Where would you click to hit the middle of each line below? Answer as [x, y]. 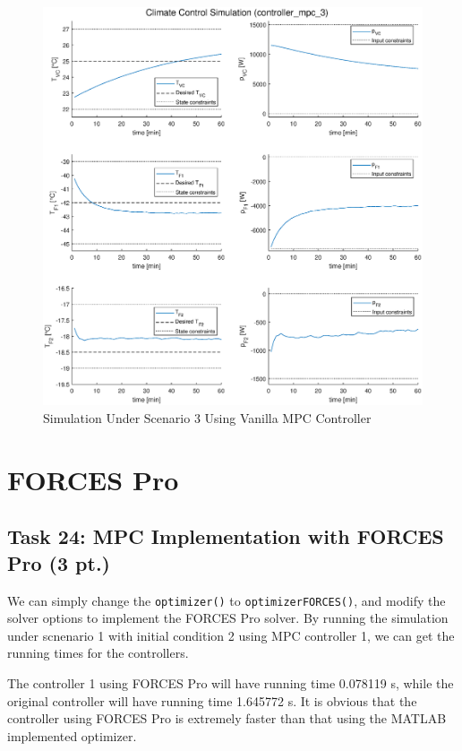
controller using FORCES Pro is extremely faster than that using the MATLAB [227, 718]
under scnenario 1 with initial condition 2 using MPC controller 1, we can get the [231, 635]
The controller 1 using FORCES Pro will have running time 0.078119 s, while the [231, 683]
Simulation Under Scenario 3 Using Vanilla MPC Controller [207, 418]
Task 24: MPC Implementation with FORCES [226, 536]
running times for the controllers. [98, 653]
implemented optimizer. [72, 735]
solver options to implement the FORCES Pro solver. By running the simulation [228, 618]
